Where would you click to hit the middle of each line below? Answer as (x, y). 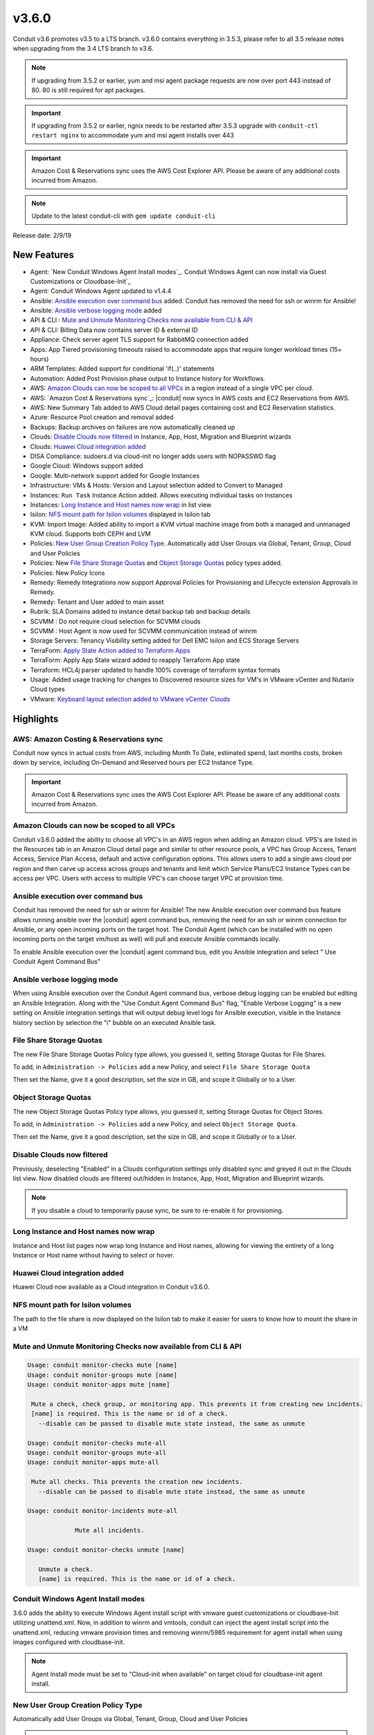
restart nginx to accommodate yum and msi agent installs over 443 (133, 135)
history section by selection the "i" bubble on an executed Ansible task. (115, 1022)
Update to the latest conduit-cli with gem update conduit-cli (124, 216)
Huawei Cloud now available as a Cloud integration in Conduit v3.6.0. (111, 1287)
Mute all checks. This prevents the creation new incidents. (137, 1482)
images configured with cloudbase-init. (69, 1642)
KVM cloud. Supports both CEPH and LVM (90, 534)
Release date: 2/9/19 (42, 235)
